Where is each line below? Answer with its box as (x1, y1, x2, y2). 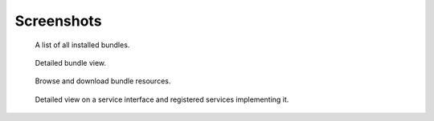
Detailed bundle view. (35, 58, 107, 67)
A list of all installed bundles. (35, 40, 130, 50)
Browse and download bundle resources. (35, 76, 171, 86)
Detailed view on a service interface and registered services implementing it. (35, 95, 289, 104)
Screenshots (14, 12, 102, 30)
